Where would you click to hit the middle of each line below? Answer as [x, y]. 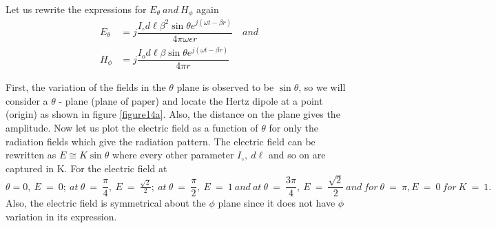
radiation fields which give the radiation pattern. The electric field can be [161, 141]
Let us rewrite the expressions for [76, 9]
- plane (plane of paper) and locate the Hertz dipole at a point [191, 100]
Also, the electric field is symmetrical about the [106, 203]
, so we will [322, 87]
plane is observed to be [225, 87]
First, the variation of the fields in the [86, 87]
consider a [27, 100]
